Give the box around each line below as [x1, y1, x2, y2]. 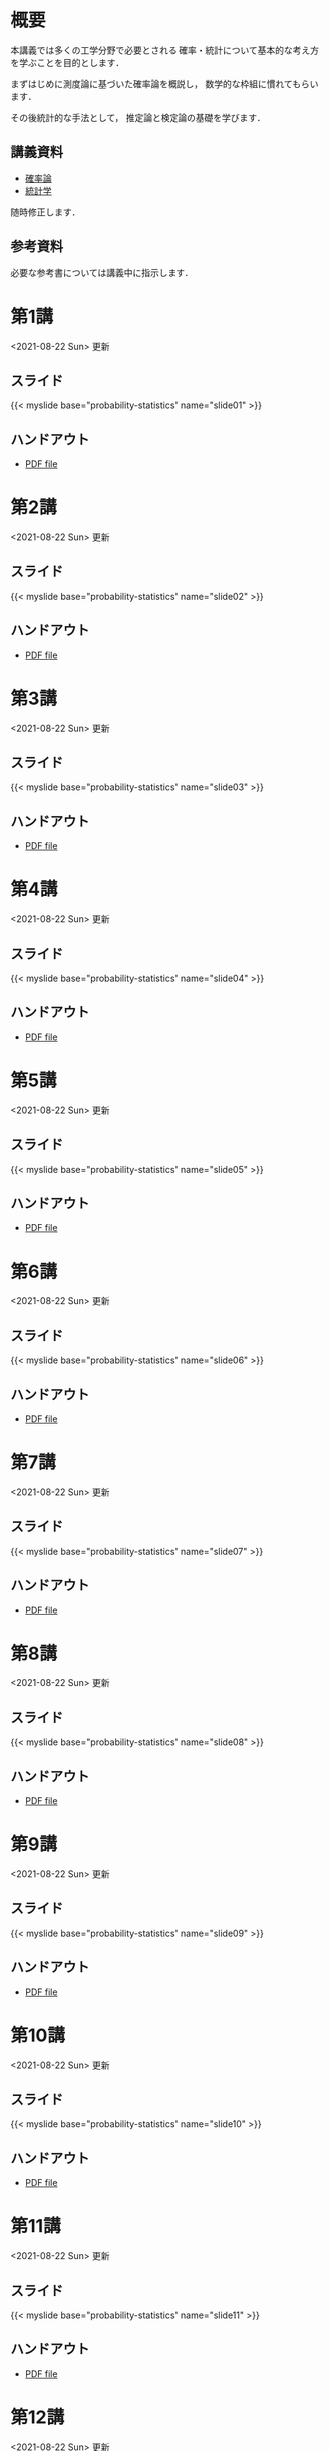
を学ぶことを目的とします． [10, 56, 125, 68]
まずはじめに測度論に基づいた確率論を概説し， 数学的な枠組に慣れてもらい [10, 77, 319, 90]
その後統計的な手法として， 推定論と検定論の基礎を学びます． [10, 111, 266, 123]
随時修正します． [10, 206, 81, 218]
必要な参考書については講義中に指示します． [10, 266, 194, 278]
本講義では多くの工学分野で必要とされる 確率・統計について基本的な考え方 [10, 44, 320, 56]
